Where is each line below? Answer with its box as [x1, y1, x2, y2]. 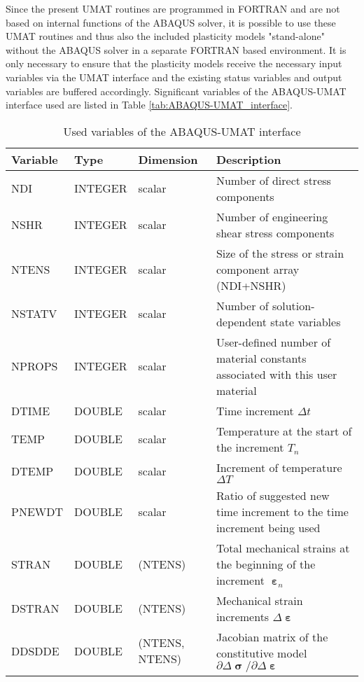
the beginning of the [216, 555, 316, 572]
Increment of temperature [216, 459, 342, 475]
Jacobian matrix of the [216, 628, 328, 645]
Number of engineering [216, 208, 328, 225]
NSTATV [11, 305, 57, 322]
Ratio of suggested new [216, 487, 330, 503]
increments [216, 608, 269, 625]
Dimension [138, 151, 198, 167]
